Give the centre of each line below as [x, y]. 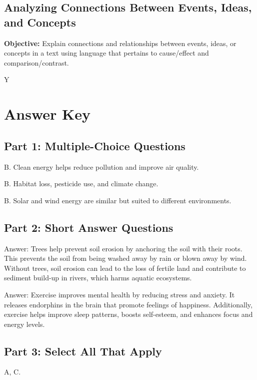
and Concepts [40, 22]
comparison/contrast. [36, 62]
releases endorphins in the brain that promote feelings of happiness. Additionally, [128, 304]
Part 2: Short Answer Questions [89, 227]
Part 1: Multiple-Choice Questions [95, 145]
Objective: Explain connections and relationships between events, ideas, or [120, 43]
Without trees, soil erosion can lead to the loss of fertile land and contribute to [125, 268]
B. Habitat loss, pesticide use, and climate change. [81, 183]
